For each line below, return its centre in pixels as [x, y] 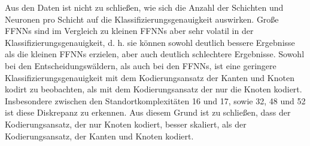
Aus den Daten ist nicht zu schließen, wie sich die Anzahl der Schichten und [144, 7]
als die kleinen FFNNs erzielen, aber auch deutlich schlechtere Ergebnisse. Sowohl [155, 54]
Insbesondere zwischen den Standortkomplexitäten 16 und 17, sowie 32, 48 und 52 [155, 100]
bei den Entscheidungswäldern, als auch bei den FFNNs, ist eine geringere [141, 65]
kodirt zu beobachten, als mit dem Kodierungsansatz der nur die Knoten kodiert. [154, 89]
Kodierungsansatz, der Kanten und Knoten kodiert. [99, 136]
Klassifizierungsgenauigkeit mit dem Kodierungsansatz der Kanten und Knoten [150, 77]
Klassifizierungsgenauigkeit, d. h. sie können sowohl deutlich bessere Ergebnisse [150, 42]
